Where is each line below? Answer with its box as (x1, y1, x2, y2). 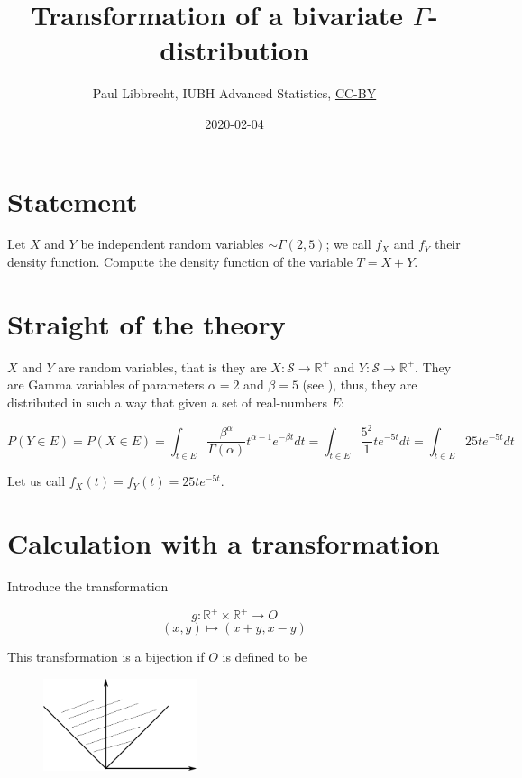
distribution (160, 32, 309, 69)
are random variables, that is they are (58, 357, 267, 376)
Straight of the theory (7, 305, 286, 342)
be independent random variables (80, 234, 264, 253)
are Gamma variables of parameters (7, 375, 205, 394)
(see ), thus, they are (302, 375, 417, 394)
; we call (325, 234, 371, 253)
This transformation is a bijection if (7, 647, 205, 666)
